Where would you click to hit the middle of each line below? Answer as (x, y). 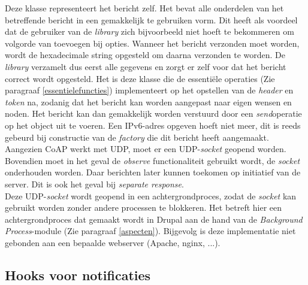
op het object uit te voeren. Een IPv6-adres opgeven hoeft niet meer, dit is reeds (153, 125)
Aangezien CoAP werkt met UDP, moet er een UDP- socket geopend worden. (146, 149)
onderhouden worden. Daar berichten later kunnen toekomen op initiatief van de (153, 172)
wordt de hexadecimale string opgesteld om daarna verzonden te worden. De (145, 55)
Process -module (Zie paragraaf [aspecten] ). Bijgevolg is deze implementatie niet (150, 231)
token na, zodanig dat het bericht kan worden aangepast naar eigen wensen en (148, 101)
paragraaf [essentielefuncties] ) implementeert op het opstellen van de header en (149, 90)
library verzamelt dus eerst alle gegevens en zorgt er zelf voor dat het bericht (146, 66)
